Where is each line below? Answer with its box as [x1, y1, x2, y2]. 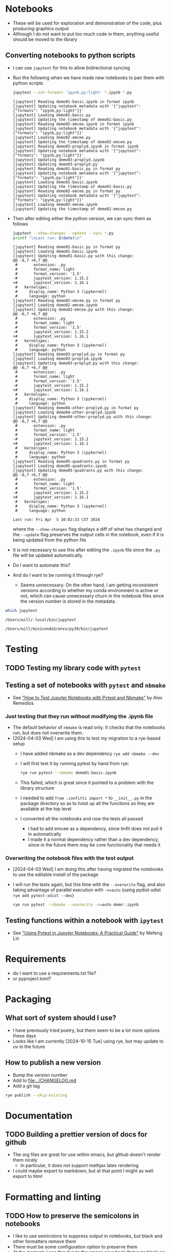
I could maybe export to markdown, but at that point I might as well [12, 1168, 154, 1174]
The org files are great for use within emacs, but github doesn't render [12, 1151, 161, 1157]
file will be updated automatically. [12, 552, 83, 558]
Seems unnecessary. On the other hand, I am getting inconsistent [20, 582, 158, 588]
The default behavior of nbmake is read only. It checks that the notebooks [12, 724, 165, 730]
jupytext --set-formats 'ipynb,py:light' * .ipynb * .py [12, 90, 132, 95]
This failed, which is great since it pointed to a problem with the [20, 779, 154, 786]
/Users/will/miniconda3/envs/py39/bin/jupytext [5, 626, 109, 631]
